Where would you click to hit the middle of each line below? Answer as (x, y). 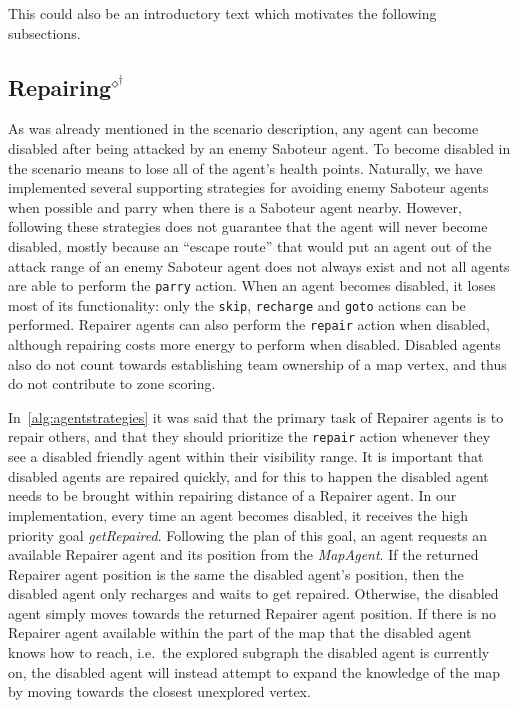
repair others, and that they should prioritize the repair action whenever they (249, 436)
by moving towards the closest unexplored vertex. (159, 691)
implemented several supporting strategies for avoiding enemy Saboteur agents (248, 187)
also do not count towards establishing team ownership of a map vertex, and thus (257, 363)
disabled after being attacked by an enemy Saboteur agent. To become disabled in (259, 147)
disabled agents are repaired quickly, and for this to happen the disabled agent (248, 475)
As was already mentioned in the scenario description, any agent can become (243, 128)
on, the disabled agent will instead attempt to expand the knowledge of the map (254, 671)
